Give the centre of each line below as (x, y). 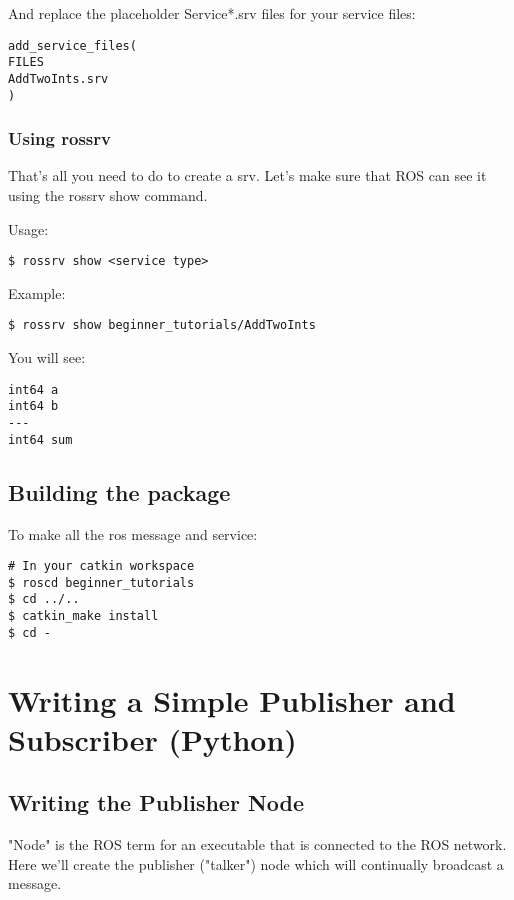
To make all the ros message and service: (133, 533)
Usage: (28, 228)
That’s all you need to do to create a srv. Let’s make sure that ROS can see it (247, 175)
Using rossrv (59, 138)
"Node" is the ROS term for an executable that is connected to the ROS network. (257, 844)
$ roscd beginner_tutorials (101, 582)
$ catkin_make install (83, 616)
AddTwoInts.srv (58, 78)
